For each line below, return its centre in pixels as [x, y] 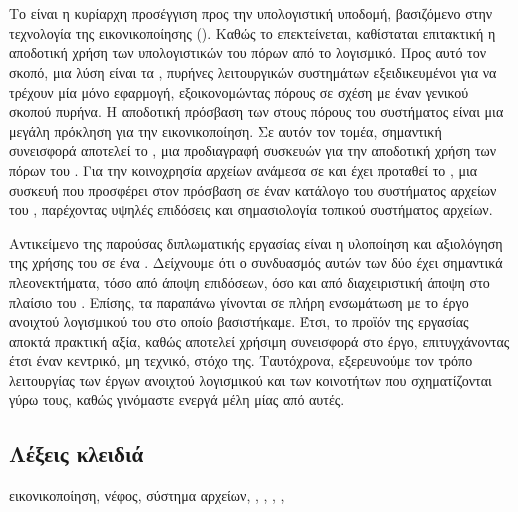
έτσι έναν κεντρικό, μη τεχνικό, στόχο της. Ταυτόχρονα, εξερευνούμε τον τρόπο [241, 360]
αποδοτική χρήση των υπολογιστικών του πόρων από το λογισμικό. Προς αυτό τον [248, 52]
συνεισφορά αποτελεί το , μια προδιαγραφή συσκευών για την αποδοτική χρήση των [253, 150]
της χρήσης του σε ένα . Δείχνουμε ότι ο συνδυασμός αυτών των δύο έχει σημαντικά [256, 262]
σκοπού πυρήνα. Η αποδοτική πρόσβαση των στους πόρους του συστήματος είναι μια [256, 111]
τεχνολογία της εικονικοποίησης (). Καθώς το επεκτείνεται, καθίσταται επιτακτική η [252, 32]
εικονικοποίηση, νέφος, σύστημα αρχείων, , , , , [147, 495]
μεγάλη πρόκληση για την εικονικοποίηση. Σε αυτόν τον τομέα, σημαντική [225, 130]
